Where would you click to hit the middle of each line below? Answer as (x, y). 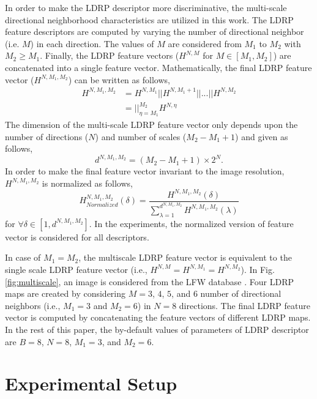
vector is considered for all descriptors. (77, 237)
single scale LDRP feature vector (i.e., (76, 269)
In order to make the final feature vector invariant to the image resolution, (145, 171)
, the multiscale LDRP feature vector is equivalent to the (185, 257)
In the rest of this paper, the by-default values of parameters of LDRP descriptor (157, 329)
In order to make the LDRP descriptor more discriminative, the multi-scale (146, 7)
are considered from (205, 43)
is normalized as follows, (87, 183)
